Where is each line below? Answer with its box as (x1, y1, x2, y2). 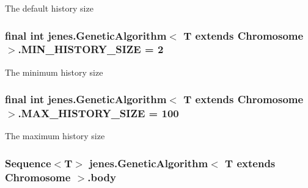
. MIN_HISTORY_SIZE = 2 (18, 42, 164, 57)
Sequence (5, 155, 51, 170)
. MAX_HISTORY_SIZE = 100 (18, 106, 179, 121)
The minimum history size (5, 65, 103, 78)
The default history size (5, 2, 94, 14)
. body (87, 169, 116, 184)
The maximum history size (5, 129, 105, 142)
